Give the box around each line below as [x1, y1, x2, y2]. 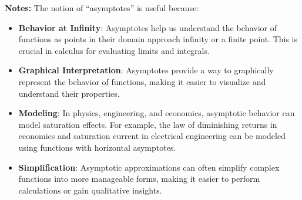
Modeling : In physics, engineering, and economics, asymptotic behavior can [18, 107, 295, 119]
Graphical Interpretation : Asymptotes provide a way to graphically [18, 64, 274, 76]
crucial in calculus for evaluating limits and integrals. [18, 44, 210, 56]
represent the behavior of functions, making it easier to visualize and [18, 75, 266, 87]
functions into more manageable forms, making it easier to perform [18, 172, 260, 185]
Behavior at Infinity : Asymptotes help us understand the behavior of [18, 21, 277, 33]
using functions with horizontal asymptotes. [18, 141, 176, 153]
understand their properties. [18, 87, 120, 99]
